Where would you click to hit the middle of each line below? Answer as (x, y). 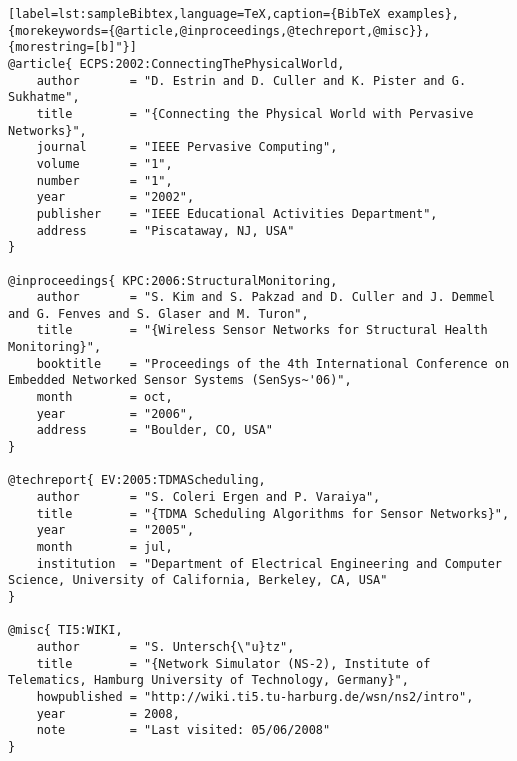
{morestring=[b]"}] (72, 47)
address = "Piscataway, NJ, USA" (165, 230)
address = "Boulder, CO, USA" (154, 430)
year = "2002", (115, 197)
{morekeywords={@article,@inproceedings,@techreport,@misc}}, (219, 30)
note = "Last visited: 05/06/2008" (183, 730)
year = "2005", (115, 530)
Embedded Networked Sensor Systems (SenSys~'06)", (180, 380)
